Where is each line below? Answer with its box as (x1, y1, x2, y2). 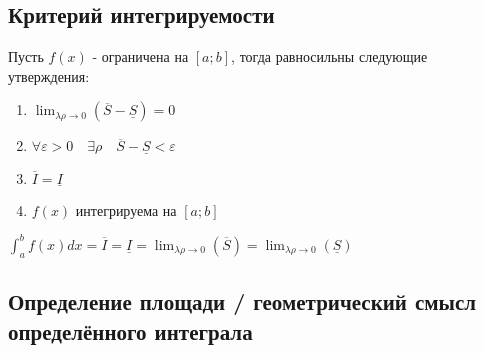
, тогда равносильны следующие (231, 46, 428, 67)
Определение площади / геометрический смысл (8, 286, 477, 317)
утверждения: (8, 65, 90, 86)
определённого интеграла (8, 315, 253, 346)
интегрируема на (75, 199, 177, 220)
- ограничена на (92, 46, 189, 67)
